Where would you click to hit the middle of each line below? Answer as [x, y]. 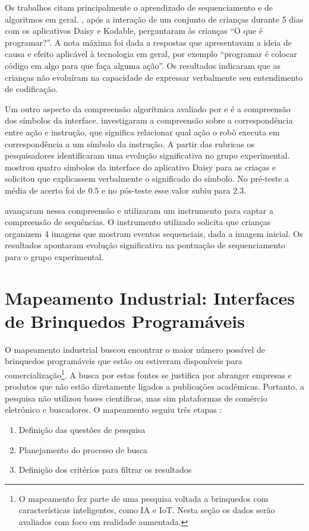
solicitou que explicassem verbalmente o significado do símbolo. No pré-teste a [147, 178]
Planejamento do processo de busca [83, 449]
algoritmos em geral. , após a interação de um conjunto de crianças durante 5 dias [154, 19]
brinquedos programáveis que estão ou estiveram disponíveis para [124, 361]
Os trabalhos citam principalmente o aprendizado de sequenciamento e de [139, 7]
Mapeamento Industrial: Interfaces [150, 297]
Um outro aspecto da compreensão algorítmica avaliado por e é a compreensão [148, 108]
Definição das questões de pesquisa [82, 429]
